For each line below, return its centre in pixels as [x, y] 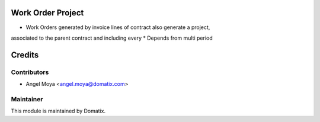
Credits [25, 55]
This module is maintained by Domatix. [58, 111]
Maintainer [27, 99]
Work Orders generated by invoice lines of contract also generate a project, [118, 27]
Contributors [30, 72]
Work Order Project [47, 13]
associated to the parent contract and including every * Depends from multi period [112, 38]
